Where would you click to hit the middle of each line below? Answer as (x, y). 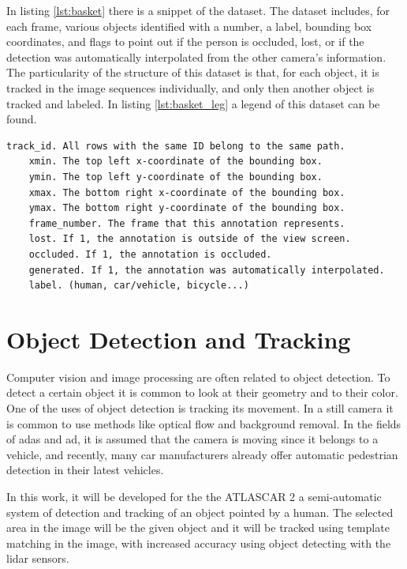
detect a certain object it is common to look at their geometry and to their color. (202, 392)
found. (22, 119)
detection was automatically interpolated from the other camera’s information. (196, 57)
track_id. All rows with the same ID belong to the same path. (176, 146)
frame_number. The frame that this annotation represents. (187, 223)
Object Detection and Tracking (179, 339)
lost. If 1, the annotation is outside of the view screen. (190, 239)
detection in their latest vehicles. (85, 470)
